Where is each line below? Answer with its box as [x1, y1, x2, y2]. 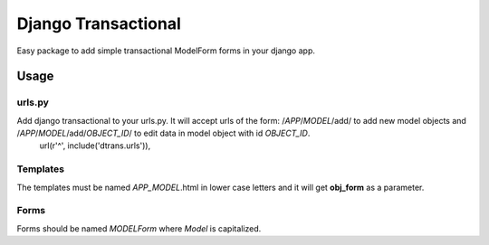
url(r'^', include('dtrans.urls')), [39, 140, 151, 151]
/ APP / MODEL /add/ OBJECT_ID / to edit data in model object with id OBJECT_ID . [16, 127, 311, 139]
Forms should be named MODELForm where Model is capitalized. [16, 222, 262, 234]
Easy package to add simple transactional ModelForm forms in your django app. [16, 45, 316, 56]
